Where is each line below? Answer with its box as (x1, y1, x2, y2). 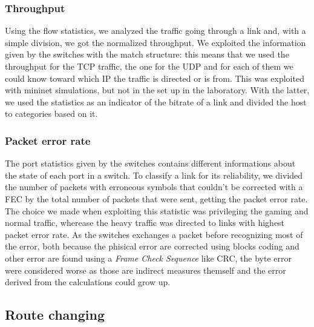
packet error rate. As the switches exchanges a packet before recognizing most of (5, 228, 303, 240)
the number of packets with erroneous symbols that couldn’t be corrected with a (5, 180, 303, 193)
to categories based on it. (5, 107, 98, 120)
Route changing (5, 305, 105, 324)
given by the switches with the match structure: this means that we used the (5, 48, 289, 61)
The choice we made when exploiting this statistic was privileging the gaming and (5, 204, 309, 217)
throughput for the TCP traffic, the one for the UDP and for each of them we (5, 60, 293, 72)
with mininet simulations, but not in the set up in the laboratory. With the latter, (5, 84, 310, 96)
